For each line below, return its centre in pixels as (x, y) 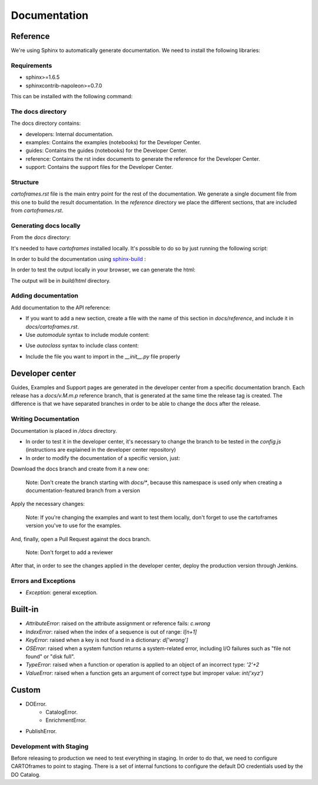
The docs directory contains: (46, 123)
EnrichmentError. (66, 720)
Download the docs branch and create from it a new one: (80, 469)
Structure (25, 182)
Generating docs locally (46, 226)
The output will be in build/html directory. (61, 280)
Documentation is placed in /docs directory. (64, 430)
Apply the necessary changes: (48, 504)
